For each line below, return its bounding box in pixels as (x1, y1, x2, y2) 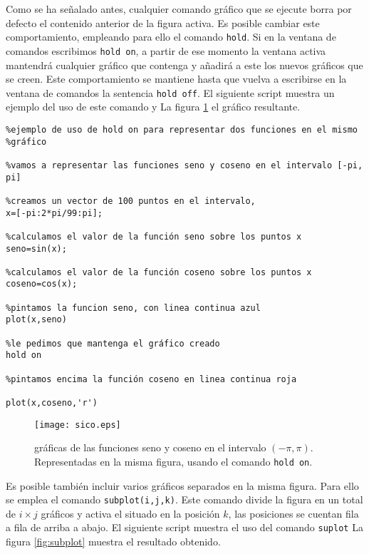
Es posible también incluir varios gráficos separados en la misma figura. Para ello (6, 478, 359, 493)
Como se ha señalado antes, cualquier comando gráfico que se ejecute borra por (6, 1, 352, 16)
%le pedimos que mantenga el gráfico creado (6, 338, 220, 349)
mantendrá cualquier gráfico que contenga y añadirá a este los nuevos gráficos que (6, 57, 363, 72)
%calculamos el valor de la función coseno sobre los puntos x (6, 267, 312, 277)
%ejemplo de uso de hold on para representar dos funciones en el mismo (6, 124, 358, 135)
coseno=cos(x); (6, 279, 78, 289)
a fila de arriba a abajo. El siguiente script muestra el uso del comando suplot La (6, 520, 363, 535)
